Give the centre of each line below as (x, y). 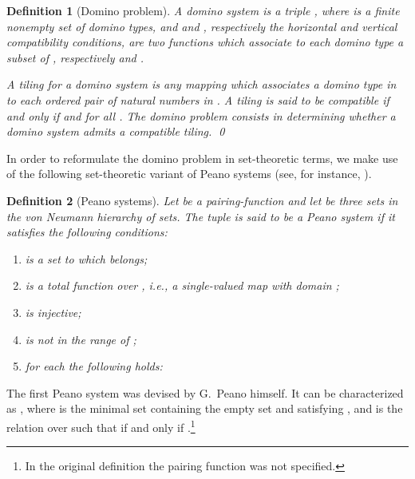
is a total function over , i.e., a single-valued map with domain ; (182, 285)
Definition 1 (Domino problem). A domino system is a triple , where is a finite (203, 10)
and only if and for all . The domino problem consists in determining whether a (201, 115)
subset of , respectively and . (75, 57)
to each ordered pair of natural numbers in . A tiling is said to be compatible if (198, 99)
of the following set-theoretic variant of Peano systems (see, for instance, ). (189, 174)
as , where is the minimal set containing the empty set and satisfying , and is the (205, 408)
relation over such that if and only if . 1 (101, 426)
